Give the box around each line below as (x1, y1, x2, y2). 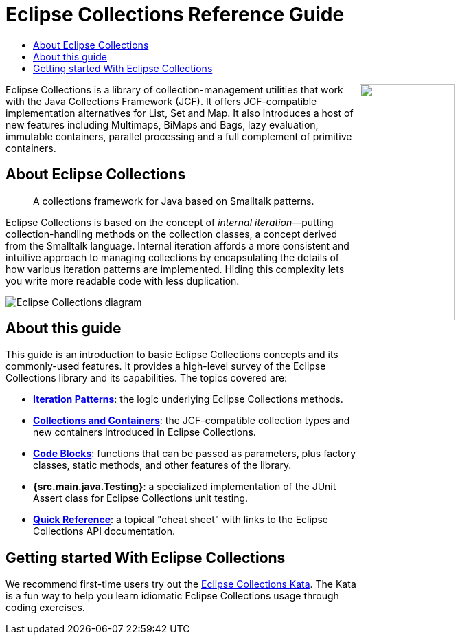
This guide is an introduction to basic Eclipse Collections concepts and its (5, 349, 338, 361)
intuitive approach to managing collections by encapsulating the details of (5, 251, 340, 263)
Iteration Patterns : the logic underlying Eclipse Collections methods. (33, 393, 343, 406)
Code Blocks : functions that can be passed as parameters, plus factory (33, 448, 356, 460)
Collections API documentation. (33, 525, 175, 538)
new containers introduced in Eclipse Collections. (33, 426, 256, 439)
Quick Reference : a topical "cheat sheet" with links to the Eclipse (33, 514, 328, 526)
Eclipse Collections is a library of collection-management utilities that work (5, 83, 343, 96)
